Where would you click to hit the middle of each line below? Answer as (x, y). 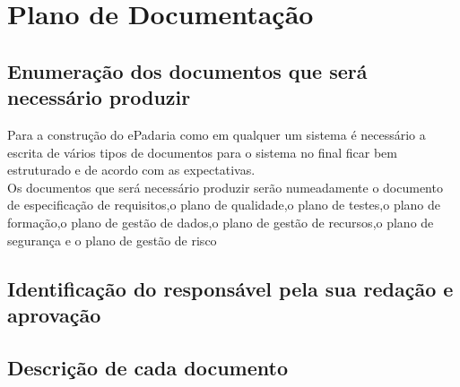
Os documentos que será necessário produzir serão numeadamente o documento (225, 187)
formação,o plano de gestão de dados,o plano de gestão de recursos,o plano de (221, 222)
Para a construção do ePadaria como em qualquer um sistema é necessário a (217, 134)
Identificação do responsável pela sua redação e (230, 288)
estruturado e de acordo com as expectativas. (131, 170)
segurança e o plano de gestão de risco (112, 240)
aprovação (54, 314)
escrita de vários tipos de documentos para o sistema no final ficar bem (202, 152)
